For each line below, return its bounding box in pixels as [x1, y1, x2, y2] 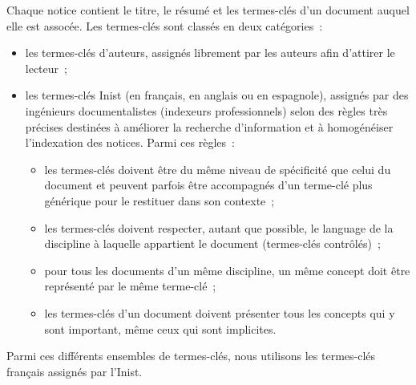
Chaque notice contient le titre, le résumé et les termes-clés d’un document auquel [6, 2, 410, 18]
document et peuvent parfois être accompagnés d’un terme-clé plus [44, 176, 373, 193]
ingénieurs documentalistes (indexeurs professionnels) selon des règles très [25, 102, 388, 119]
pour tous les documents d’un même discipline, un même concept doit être [44, 261, 410, 278]
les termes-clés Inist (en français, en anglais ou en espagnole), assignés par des [25, 87, 409, 103]
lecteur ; [25, 59, 67, 76]
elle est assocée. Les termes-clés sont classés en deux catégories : [6, 17, 323, 34]
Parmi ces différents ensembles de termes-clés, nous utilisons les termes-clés [6, 347, 376, 364]
